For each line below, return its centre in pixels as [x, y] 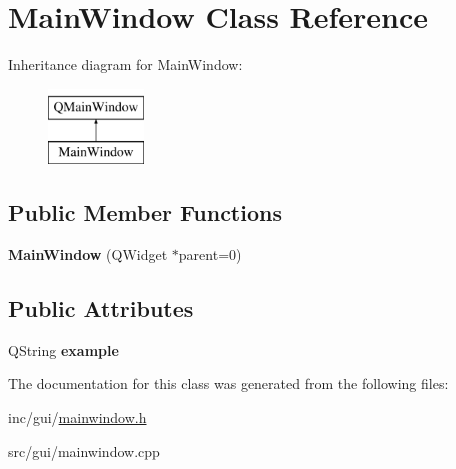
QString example [63, 349]
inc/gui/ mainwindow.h [77, 417]
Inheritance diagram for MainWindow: [125, 64]
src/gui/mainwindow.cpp [84, 450]
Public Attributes [101, 308]
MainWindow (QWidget [88, 254]
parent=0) [210, 254]
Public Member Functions [145, 212]
